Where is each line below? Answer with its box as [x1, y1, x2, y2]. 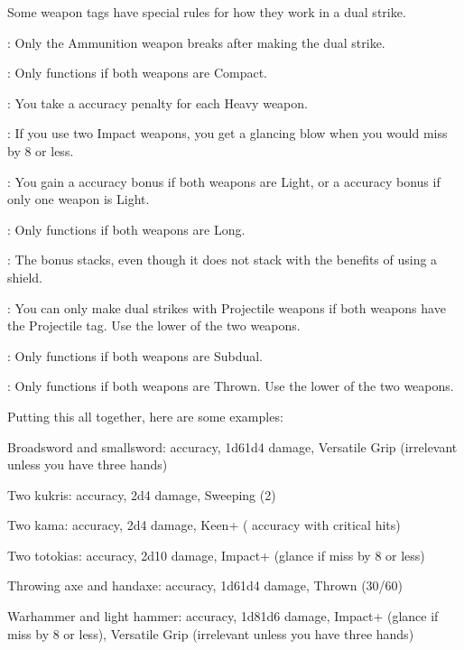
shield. [7, 267, 42, 286]
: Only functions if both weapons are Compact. [7, 63, 267, 82]
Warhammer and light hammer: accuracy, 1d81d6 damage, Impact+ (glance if [7, 607, 439, 626]
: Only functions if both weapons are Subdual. [7, 346, 263, 365]
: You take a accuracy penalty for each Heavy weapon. [7, 93, 308, 112]
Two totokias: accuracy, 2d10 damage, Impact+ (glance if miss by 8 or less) [7, 545, 425, 564]
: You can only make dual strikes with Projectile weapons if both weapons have [7, 298, 446, 317]
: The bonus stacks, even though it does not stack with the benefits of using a [7, 250, 438, 269]
